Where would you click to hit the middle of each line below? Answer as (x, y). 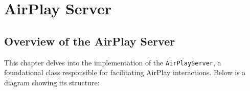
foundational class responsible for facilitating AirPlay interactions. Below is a (125, 72)
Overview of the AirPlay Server (90, 41)
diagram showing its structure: (52, 82)
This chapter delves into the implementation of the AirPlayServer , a (113, 62)
